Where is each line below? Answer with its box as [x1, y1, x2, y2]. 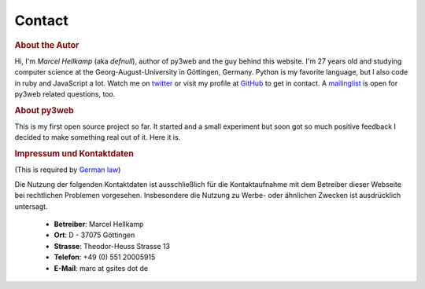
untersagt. [14, 201, 48, 211]
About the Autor [14, 39, 79, 50]
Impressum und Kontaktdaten [14, 148, 134, 159]
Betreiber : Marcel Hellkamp [54, 220, 144, 229]
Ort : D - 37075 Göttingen [54, 230, 135, 240]
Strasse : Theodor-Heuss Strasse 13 [54, 241, 171, 251]
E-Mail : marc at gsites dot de [54, 263, 149, 273]
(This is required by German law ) [14, 165, 121, 174]
